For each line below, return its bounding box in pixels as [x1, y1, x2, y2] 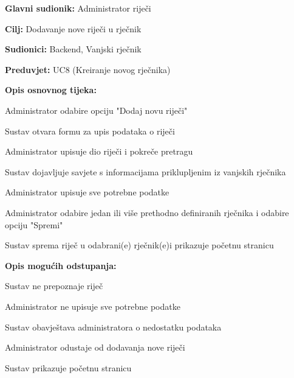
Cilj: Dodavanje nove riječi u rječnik [5, 22, 142, 35]
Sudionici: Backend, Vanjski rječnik [5, 43, 142, 55]
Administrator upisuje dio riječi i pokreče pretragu [5, 145, 193, 158]
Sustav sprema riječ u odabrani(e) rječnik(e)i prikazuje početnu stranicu [5, 239, 274, 251]
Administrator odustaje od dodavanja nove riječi [5, 341, 185, 354]
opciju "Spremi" [5, 218, 63, 231]
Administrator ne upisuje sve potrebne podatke [5, 299, 180, 312]
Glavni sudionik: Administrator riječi [5, 2, 151, 14]
